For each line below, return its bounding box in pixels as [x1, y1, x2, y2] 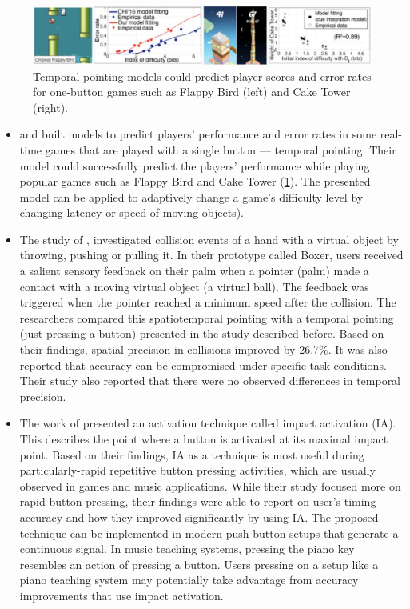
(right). [33, 98, 69, 115]
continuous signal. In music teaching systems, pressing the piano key [19, 540, 355, 557]
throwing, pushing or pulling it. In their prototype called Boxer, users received [19, 246, 404, 263]
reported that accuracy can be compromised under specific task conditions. [19, 356, 387, 373]
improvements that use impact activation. [19, 587, 224, 603]
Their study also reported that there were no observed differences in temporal [19, 372, 401, 389]
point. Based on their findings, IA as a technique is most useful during [19, 446, 364, 463]
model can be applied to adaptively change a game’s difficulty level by [19, 188, 364, 205]
